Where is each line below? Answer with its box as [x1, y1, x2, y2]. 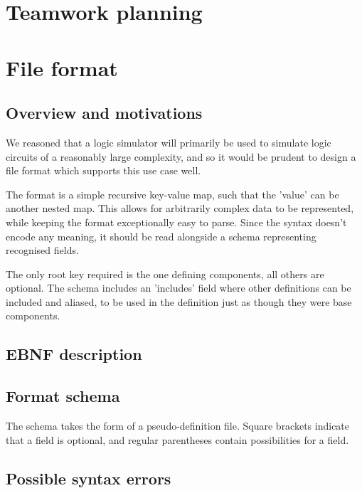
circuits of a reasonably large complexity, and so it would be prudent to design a [6, 149, 356, 164]
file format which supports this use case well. [6, 163, 201, 178]
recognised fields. [6, 243, 79, 258]
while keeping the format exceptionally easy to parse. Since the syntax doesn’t [6, 214, 347, 229]
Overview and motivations [6, 102, 203, 124]
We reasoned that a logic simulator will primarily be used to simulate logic [6, 134, 331, 149]
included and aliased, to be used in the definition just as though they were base [6, 294, 352, 309]
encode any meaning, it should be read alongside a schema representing [6, 228, 316, 243]
